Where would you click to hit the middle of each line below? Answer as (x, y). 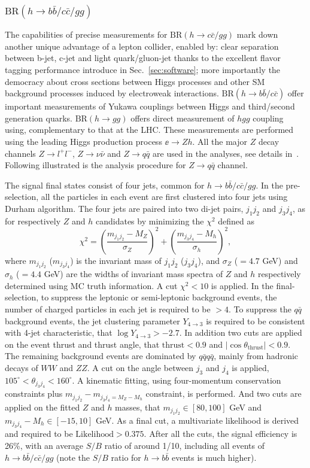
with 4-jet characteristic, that (59, 332)
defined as (236, 221)
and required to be (39, 434)
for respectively (33, 221)
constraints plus (34, 393)
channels (20, 153)
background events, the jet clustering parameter (92, 320)
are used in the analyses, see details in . (226, 153)
